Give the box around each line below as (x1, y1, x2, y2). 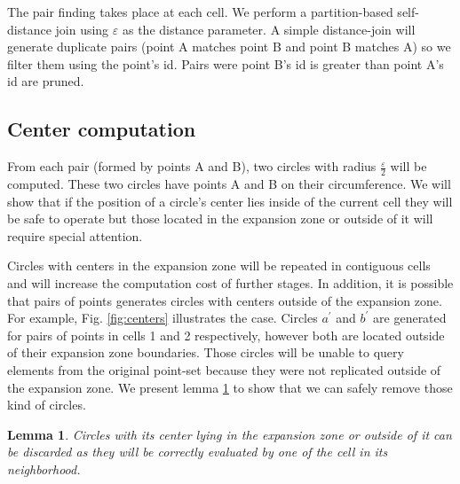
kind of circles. (7, 395, 86, 414)
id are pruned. (7, 72, 84, 90)
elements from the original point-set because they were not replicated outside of (7, 360, 441, 379)
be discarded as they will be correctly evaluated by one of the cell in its (7, 442, 388, 461)
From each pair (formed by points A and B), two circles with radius (7, 157, 377, 176)
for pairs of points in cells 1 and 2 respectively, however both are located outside (7, 325, 445, 344)
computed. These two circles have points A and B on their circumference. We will (7, 175, 451, 192)
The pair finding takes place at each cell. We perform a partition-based (7, 3, 393, 20)
